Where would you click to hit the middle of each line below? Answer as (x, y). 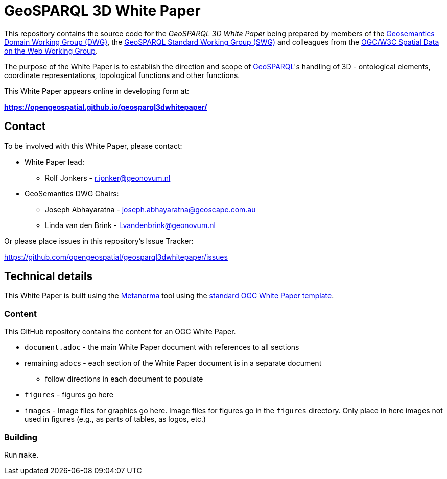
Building (21, 437)
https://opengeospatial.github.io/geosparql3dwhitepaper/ (106, 107)
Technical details (49, 276)
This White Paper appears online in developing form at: (97, 91)
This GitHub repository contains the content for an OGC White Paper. (120, 332)
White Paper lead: (54, 162)
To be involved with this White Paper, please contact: (93, 146)
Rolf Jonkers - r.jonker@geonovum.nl (108, 178)
